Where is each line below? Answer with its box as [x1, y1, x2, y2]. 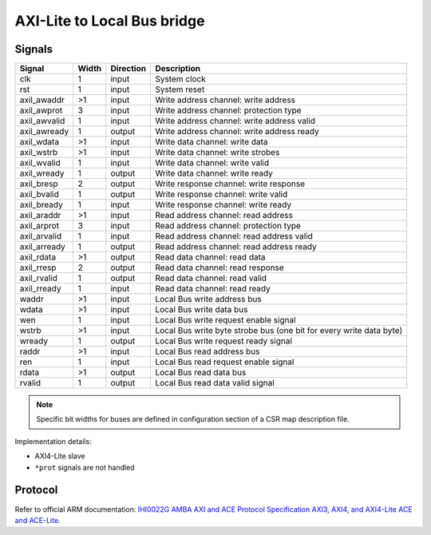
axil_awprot [19, 105, 63, 116]
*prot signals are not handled [34, 462, 135, 472]
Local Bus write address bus [155, 294, 263, 305]
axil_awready [19, 126, 69, 137]
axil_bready [19, 200, 63, 211]
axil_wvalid [19, 157, 61, 168]
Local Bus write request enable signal [155, 315, 296, 326]
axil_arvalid [19, 231, 62, 242]
